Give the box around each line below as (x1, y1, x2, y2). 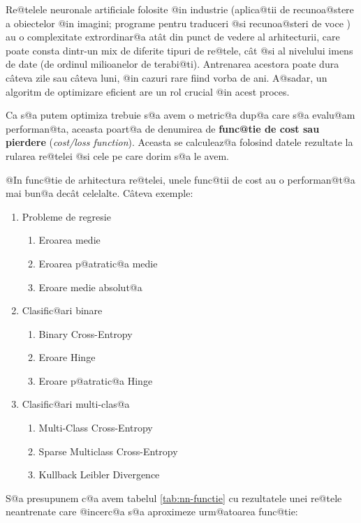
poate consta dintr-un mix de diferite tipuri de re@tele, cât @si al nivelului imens (6, 43, 353, 57)
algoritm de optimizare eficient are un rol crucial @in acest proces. (6, 84, 290, 98)
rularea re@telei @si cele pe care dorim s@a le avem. (6, 148, 229, 163)
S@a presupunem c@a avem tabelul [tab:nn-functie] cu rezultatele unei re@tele (6, 490, 342, 505)
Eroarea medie (38, 233, 101, 247)
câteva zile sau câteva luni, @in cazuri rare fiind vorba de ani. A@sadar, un (6, 70, 327, 84)
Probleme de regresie (22, 209, 111, 223)
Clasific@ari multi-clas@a (22, 397, 130, 411)
